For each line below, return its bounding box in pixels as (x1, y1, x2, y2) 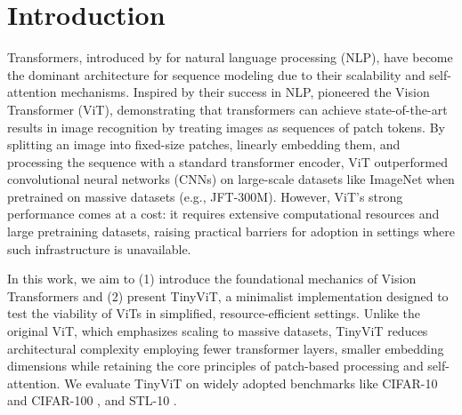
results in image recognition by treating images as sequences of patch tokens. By (7, 117, 445, 136)
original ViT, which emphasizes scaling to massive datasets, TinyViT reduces (7, 322, 428, 340)
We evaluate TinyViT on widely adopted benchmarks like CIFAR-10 (64, 373, 438, 392)
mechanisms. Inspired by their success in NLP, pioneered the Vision (61, 83, 430, 101)
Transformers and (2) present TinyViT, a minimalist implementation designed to (7, 286, 449, 305)
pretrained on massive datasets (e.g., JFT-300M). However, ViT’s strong (7, 187, 403, 205)
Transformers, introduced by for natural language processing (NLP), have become (7, 48, 453, 67)
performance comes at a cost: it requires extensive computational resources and (7, 204, 440, 223)
